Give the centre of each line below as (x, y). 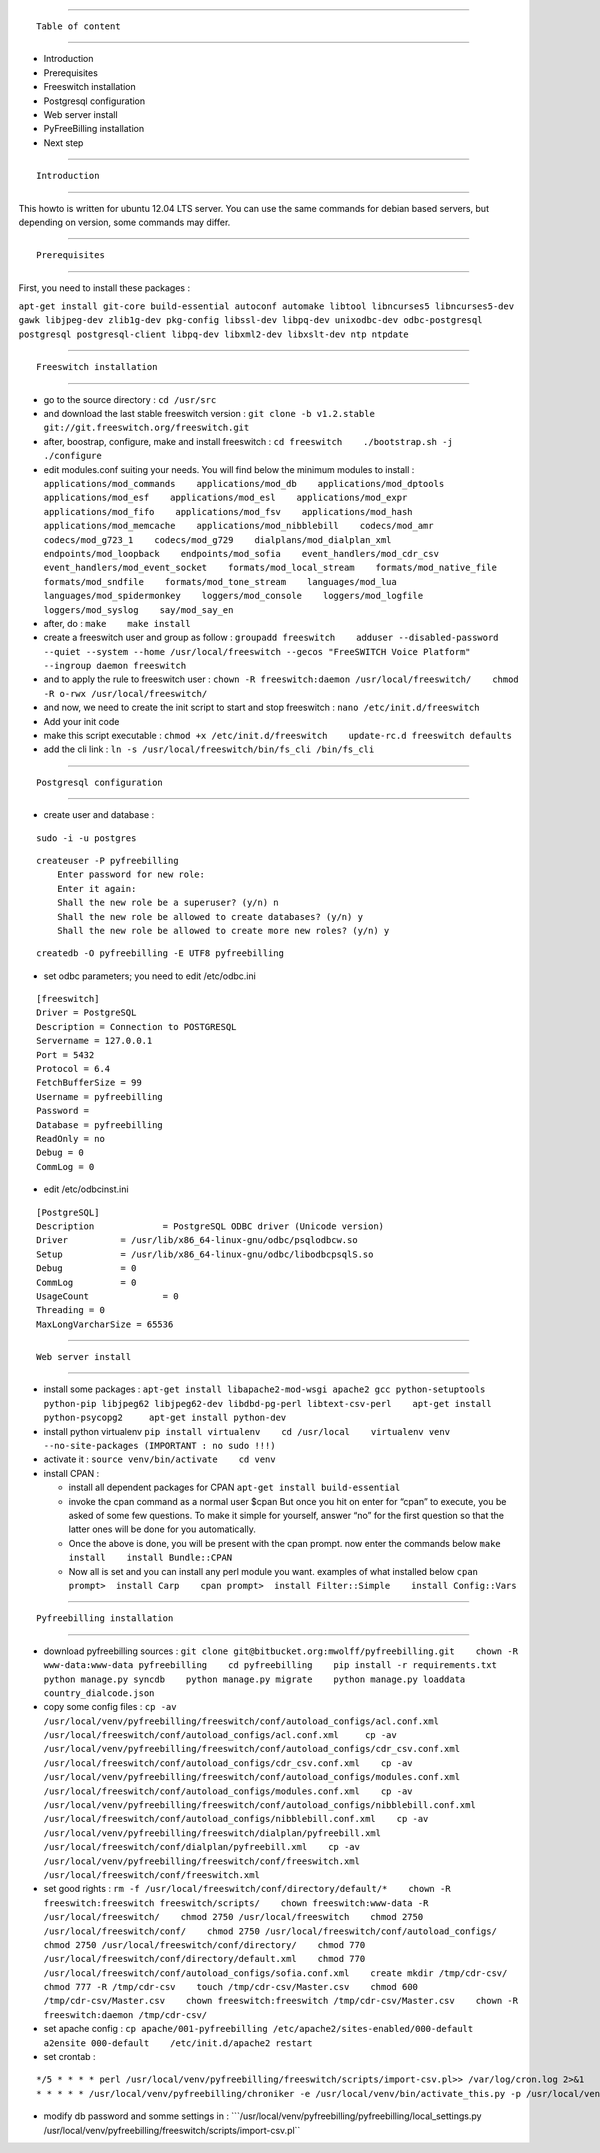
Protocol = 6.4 (73, 1069)
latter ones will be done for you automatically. (162, 1529)
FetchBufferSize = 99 (89, 1083)
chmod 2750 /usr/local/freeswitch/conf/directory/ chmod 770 (204, 1944)
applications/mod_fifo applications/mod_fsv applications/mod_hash (228, 511)
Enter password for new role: (130, 874)
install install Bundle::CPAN (150, 1558)
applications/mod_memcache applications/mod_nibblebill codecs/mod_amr (238, 526)
